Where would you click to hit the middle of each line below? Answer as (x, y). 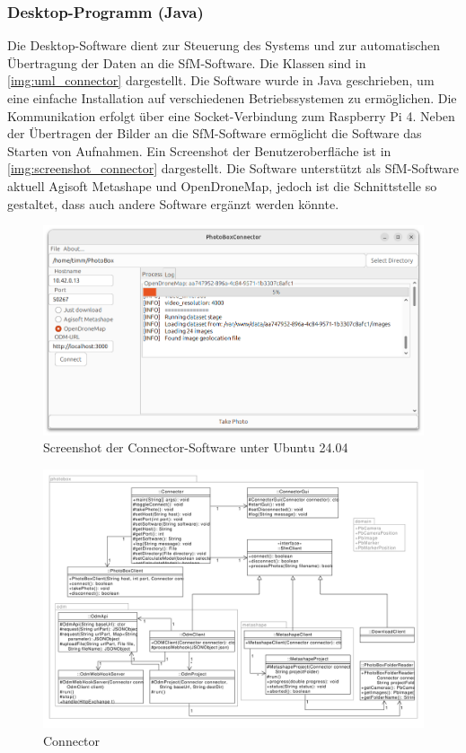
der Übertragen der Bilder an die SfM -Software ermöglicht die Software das (215, 133)
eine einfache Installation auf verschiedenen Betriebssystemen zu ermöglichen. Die (232, 98)
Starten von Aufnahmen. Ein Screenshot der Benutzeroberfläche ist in (199, 150)
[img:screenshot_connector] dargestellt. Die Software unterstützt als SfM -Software (233, 168)
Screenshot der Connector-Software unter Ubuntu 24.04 (196, 447)
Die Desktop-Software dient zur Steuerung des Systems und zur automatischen (224, 45)
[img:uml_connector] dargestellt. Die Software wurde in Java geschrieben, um (221, 80)
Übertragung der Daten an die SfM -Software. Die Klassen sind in (187, 62)
